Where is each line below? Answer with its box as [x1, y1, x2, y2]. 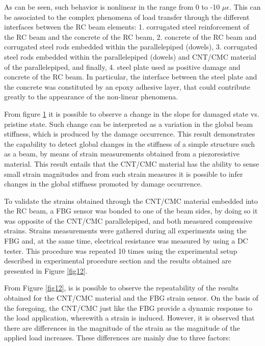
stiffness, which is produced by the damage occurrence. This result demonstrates [4, 128, 255, 139]
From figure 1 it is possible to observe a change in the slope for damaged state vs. [4, 108, 259, 119]
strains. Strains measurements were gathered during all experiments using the [4, 225, 247, 236]
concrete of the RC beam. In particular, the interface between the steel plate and [4, 71, 257, 82]
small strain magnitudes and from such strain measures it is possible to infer [4, 168, 243, 179]
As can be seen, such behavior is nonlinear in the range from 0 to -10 [4, 2, 220, 12]
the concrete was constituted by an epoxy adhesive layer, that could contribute [4, 81, 250, 92]
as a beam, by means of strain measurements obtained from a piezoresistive [4, 148, 240, 159]
